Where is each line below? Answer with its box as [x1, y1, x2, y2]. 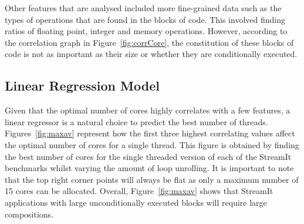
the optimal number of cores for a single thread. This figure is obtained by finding [5, 138, 299, 151]
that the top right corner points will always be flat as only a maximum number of [5, 173, 299, 185]
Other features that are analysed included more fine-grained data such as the [5, 2, 282, 14]
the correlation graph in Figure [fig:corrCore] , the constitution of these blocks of [5, 36, 294, 48]
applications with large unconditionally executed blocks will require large [5, 196, 267, 208]
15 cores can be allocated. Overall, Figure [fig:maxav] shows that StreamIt [5, 185, 273, 197]
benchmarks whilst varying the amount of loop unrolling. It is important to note [5, 162, 294, 174]
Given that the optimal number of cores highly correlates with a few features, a [5, 104, 291, 116]
